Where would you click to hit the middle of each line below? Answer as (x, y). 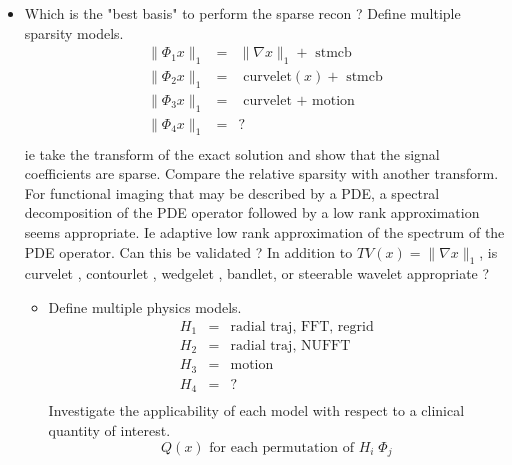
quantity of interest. (109, 430)
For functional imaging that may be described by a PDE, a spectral (232, 192)
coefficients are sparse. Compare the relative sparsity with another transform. (261, 173)
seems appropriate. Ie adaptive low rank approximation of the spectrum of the (264, 231)
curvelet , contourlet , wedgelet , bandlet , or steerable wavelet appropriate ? (257, 273)
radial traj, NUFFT (290, 345)
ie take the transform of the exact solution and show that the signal (232, 153)
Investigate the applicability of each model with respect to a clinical (256, 410)
